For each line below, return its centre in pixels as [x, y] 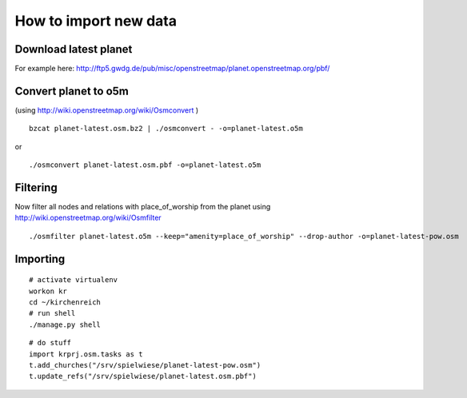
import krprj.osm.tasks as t [86, 354]
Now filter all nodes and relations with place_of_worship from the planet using [143, 207]
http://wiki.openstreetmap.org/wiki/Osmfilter [88, 218]
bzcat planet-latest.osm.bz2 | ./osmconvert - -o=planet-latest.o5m [166, 129]
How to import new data [96, 21]
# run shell [52, 313]
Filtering [36, 187]
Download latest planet [74, 49]
